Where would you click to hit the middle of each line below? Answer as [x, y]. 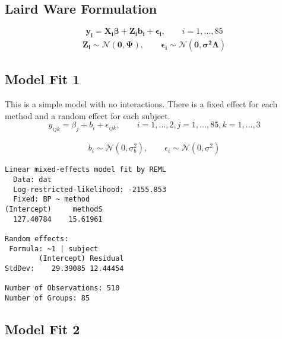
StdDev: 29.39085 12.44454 [64, 268]
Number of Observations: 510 [62, 288]
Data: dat [32, 179]
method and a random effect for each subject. [88, 115]
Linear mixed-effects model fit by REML [86, 170]
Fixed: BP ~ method [52, 199]
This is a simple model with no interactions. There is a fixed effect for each [141, 104]
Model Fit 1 [42, 79]
